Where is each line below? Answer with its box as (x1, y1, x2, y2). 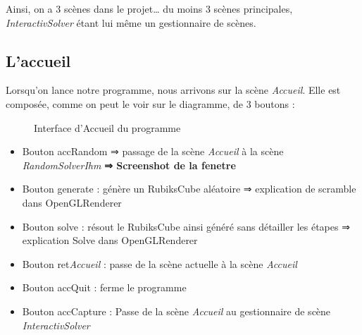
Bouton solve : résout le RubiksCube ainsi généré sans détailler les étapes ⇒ (22, 219, 350, 233)
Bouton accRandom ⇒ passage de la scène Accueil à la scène (22, 144, 284, 159)
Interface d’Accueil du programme (34, 120, 181, 135)
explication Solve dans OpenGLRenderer (22, 233, 198, 248)
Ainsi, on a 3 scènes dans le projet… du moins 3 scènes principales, (6, 1, 293, 16)
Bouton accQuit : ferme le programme (22, 280, 187, 295)
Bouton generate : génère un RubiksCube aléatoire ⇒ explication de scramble (22, 181, 356, 196)
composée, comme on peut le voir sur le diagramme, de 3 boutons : (6, 96, 295, 111)
